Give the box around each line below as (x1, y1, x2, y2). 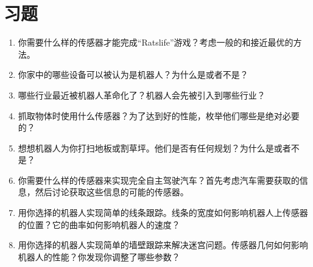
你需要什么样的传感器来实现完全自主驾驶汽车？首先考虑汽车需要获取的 (18, 173, 300, 186)
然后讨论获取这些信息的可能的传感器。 (35, 186, 189, 198)
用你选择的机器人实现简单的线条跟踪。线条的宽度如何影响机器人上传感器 (18, 206, 308, 219)
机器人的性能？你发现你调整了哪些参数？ (18, 250, 180, 263)
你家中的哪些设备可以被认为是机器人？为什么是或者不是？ (18, 68, 248, 81)
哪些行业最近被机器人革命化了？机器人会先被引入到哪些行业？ (18, 88, 266, 101)
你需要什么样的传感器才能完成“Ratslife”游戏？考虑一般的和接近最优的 (18, 36, 294, 49)
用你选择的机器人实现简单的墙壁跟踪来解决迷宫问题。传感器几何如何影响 (18, 238, 308, 251)
